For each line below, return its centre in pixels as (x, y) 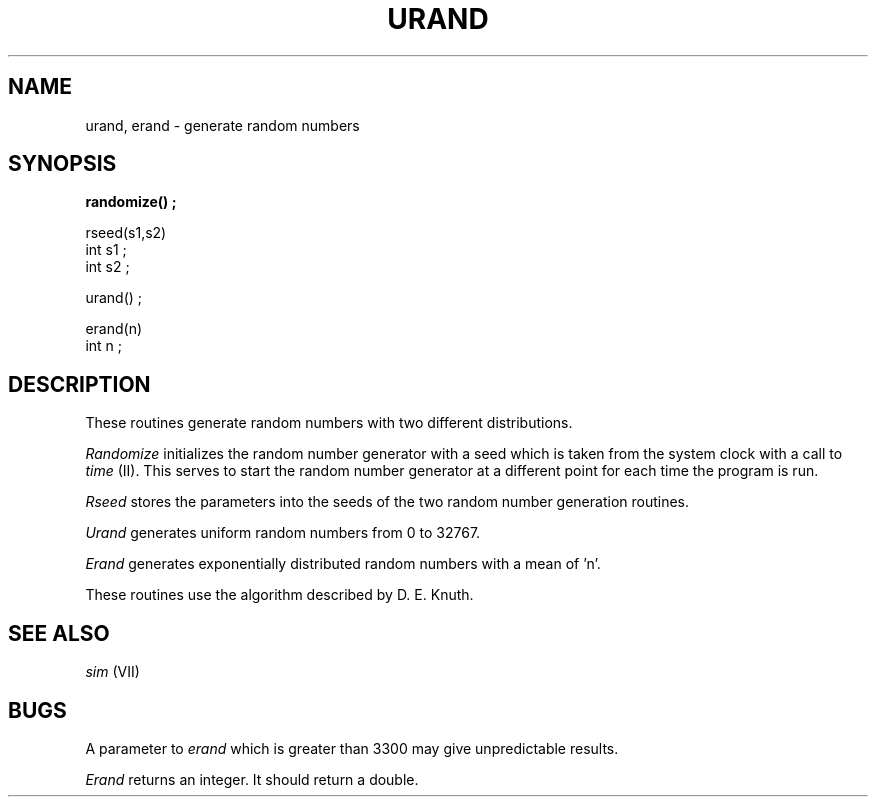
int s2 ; (107, 267)
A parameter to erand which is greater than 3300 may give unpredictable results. (352, 748)
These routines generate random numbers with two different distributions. (329, 423)
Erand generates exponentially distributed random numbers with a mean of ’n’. (343, 564)
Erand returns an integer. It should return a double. (252, 779)
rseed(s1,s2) (126, 233)
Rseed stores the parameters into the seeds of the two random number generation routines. (387, 502)
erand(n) (114, 329)
